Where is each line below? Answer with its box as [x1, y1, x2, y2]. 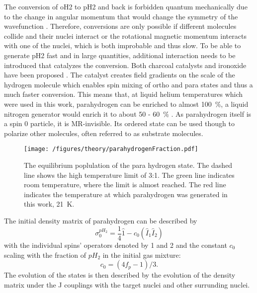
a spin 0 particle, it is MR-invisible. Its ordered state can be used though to [4, 118, 235, 129]
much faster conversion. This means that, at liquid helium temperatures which [4, 89, 243, 99]
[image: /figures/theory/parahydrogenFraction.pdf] [24, 146, 198, 153]
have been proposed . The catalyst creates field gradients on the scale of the [4, 70, 235, 80]
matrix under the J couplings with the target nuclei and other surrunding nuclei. [4, 279, 250, 290]
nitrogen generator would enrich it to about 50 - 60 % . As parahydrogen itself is [4, 108, 252, 119]
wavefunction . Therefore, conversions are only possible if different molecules [4, 21, 237, 31]
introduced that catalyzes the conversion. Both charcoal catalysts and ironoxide [4, 60, 247, 70]
